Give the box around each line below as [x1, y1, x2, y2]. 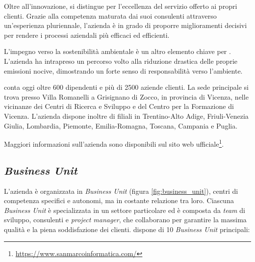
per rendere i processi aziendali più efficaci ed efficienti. [4, 29, 170, 40]
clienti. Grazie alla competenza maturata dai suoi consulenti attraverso [4, 10, 217, 21]
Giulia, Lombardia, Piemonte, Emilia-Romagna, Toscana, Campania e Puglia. [4, 120, 238, 131]
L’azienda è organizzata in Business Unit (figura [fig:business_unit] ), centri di [4, 185, 238, 196]
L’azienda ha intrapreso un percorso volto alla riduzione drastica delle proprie [4, 55, 237, 66]
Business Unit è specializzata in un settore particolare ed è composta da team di [4, 205, 245, 215]
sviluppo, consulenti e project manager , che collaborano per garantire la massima [4, 214, 247, 225]
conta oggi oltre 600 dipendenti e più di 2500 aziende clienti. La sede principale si [4, 82, 249, 92]
